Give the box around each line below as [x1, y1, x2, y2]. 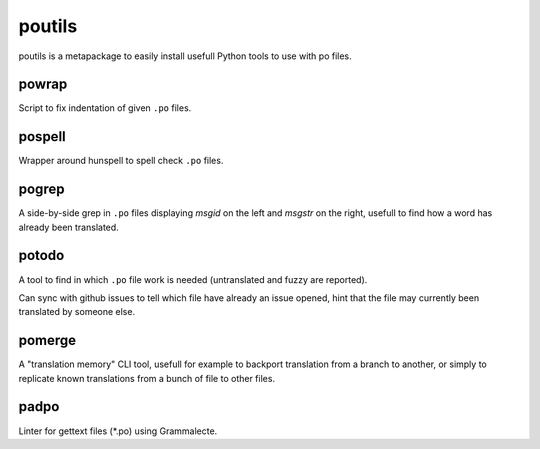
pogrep [18, 181, 65, 198]
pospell [18, 128, 67, 145]
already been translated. [18, 221, 119, 233]
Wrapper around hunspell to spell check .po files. [18, 155, 224, 167]
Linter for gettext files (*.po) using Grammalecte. [18, 425, 218, 437]
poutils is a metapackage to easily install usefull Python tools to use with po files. [18, 50, 352, 62]
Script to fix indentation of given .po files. [18, 102, 192, 114]
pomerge [18, 332, 77, 349]
